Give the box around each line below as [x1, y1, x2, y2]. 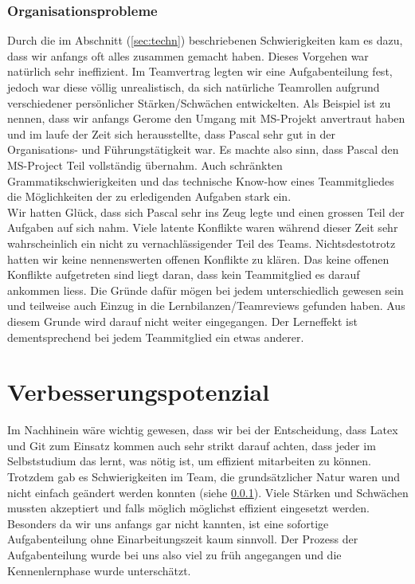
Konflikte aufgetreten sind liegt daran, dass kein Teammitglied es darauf [7, 266, 360, 283]
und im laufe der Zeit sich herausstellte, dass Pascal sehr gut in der [7, 125, 335, 142]
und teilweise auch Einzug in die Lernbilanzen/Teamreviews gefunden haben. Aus [7, 297, 405, 314]
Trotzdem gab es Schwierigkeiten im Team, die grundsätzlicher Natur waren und [7, 468, 401, 484]
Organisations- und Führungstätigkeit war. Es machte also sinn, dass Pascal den [7, 141, 399, 158]
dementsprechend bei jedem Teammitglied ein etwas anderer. [7, 328, 304, 345]
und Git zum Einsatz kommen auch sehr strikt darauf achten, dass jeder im [7, 437, 376, 453]
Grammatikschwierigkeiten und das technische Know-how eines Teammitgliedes [7, 172, 394, 189]
